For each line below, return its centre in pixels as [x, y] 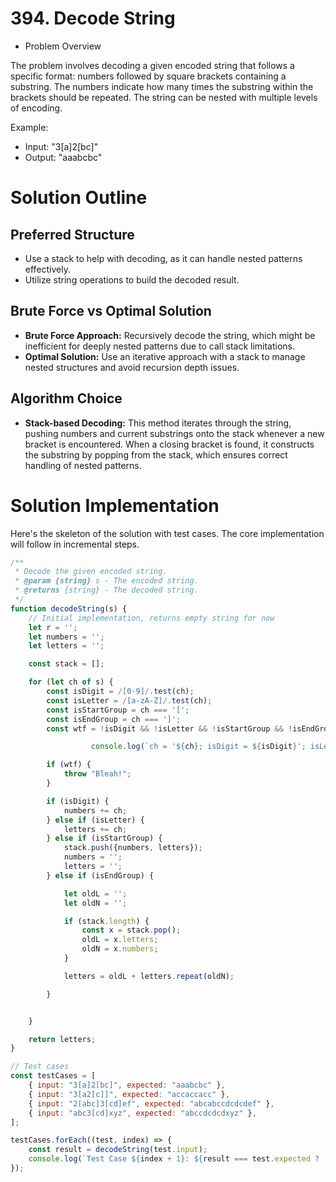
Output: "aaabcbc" [63, 157]
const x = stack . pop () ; [131, 930]
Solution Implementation [115, 505]
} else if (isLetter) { [95, 820]
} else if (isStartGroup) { [104, 838]
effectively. [47, 269]
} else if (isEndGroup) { [100, 875]
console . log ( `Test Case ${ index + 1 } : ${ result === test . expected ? [174, 1159]
